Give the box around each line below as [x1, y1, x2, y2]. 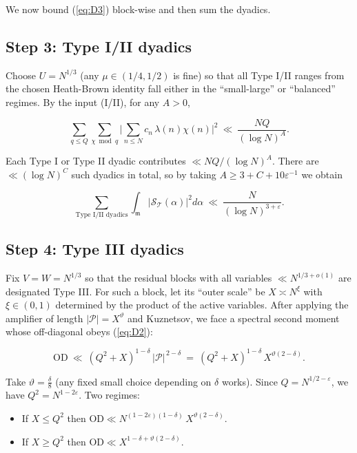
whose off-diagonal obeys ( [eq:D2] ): [6, 324, 153, 339]
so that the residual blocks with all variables [85, 271, 272, 285]
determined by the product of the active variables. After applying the [55, 297, 349, 312]
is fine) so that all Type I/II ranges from [173, 67, 345, 82]
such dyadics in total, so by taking [71, 167, 216, 181]
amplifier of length [6, 310, 83, 325]
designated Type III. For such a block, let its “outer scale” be [6, 284, 265, 298]
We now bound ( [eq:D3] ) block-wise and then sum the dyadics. [6, 2, 271, 16]
